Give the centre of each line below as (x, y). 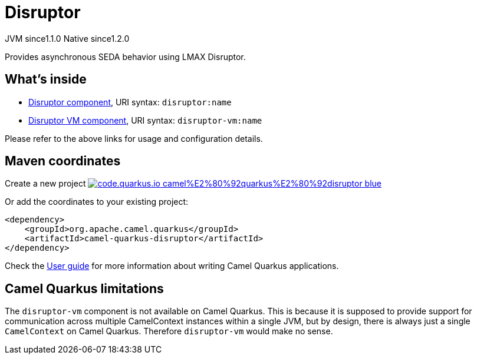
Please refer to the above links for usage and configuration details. (134, 138)
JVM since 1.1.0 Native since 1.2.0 (67, 38)
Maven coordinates (63, 161)
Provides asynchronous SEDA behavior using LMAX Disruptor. (125, 56)
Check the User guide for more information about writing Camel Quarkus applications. (172, 266)
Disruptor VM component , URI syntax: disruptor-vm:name (145, 120)
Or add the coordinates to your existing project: (97, 202)
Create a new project (45, 184)
